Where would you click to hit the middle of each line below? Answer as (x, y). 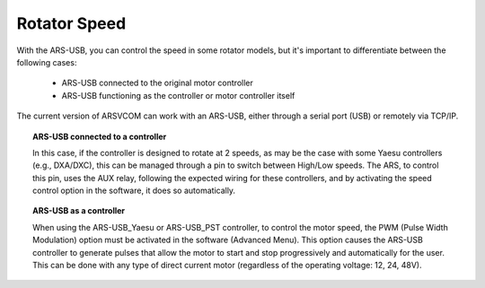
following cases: (47, 62)
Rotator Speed (71, 23)
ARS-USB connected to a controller (100, 136)
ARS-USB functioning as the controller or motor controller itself (178, 95)
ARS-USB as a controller (79, 211)
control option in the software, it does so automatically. (134, 191)
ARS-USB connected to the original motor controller (157, 83)
